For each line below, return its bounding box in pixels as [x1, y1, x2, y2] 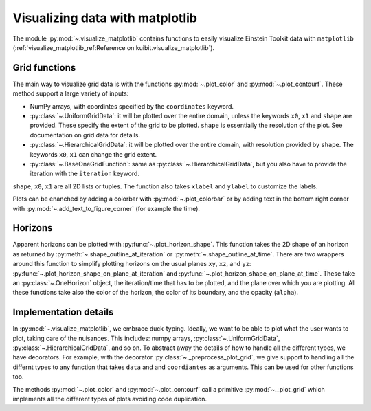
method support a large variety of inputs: [12, 89, 129, 98]
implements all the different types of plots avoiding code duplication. [12, 395, 207, 403]
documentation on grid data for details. [30, 131, 141, 139]
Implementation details [12, 307, 114, 318]
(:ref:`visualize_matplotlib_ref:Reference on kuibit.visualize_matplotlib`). [12, 43, 215, 52]
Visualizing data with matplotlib [12, 10, 197, 25]
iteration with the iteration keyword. [30, 169, 140, 178]
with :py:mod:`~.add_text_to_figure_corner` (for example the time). [12, 204, 201, 212]
